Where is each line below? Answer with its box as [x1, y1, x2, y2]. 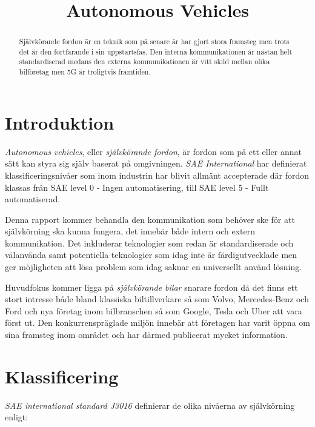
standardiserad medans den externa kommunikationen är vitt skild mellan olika [19, 56, 270, 67]
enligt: [5, 411, 28, 423]
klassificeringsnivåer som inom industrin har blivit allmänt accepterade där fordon [5, 168, 309, 181]
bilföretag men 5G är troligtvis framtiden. [19, 67, 151, 77]
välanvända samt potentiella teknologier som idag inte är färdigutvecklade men [5, 248, 297, 261]
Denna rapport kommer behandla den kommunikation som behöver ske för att [5, 213, 295, 225]
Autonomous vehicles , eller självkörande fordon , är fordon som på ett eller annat [5, 145, 302, 157]
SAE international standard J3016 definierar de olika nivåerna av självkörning [5, 399, 295, 411]
